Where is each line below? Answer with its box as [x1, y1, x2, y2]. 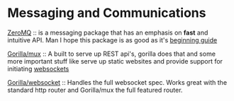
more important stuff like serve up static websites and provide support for [7, 57, 223, 65]
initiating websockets [7, 64, 69, 73]
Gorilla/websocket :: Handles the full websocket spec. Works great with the [7, 78, 228, 86]
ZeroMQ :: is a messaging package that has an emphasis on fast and [7, 28, 208, 37]
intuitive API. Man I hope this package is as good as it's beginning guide [7, 35, 218, 44]
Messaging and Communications [7, 5, 206, 21]
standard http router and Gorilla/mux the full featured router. [7, 85, 183, 94]
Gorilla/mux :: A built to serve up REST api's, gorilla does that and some [7, 49, 216, 58]
